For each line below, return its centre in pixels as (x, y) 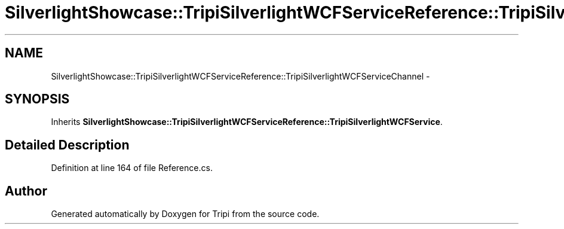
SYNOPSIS (37, 99)
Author (26, 191)
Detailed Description (67, 145)
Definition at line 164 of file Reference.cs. (132, 168)
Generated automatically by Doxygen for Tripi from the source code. (185, 214)
